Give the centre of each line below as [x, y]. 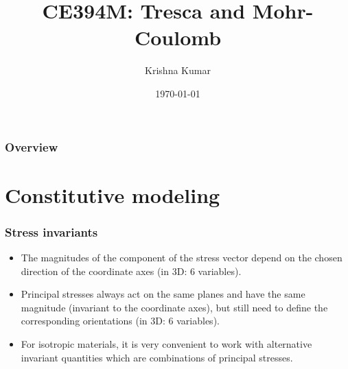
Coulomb [178, 37]
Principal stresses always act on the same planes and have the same [163, 294]
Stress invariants [51, 231]
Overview [32, 146]
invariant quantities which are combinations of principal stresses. [157, 357]
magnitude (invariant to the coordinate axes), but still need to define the [174, 307]
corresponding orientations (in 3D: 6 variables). [120, 321]
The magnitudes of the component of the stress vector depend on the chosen [182, 258]
